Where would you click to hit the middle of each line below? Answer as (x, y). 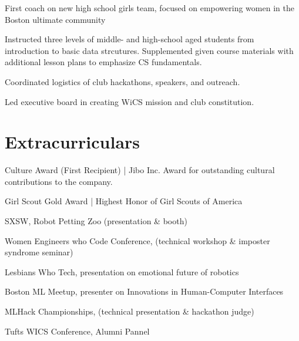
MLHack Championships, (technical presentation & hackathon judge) (130, 311)
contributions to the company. (59, 181)
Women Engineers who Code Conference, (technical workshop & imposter (137, 240)
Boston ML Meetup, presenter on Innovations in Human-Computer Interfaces (144, 291)
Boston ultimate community (55, 19)
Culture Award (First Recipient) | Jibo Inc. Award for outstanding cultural (140, 170)
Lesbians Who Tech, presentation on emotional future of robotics (122, 271)
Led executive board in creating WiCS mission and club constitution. (130, 101)
